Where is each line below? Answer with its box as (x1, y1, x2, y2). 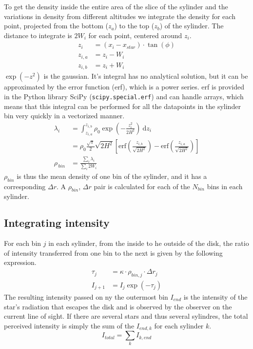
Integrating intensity (4, 215, 110, 230)
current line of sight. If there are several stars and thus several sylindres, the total (4, 311, 248, 321)
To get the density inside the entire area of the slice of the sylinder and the (4, 1, 228, 11)
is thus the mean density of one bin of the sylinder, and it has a (17, 171, 207, 181)
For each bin (4, 238, 41, 248)
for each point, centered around (88, 30, 182, 40)
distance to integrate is (4, 30, 72, 40)
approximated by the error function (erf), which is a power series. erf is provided (4, 82, 245, 92)
